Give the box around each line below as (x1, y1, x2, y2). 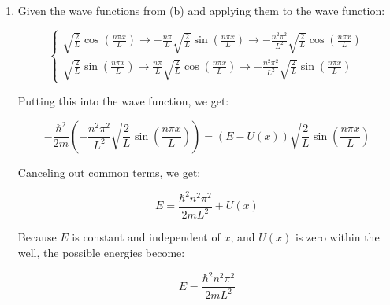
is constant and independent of (72, 229, 221, 245)
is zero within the (295, 229, 380, 245)
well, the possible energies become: (17, 244, 185, 260)
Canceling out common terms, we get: (17, 164, 201, 180)
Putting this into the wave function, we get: (17, 93, 229, 109)
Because (17, 229, 57, 245)
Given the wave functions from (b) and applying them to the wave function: (17, 2, 385, 18)
